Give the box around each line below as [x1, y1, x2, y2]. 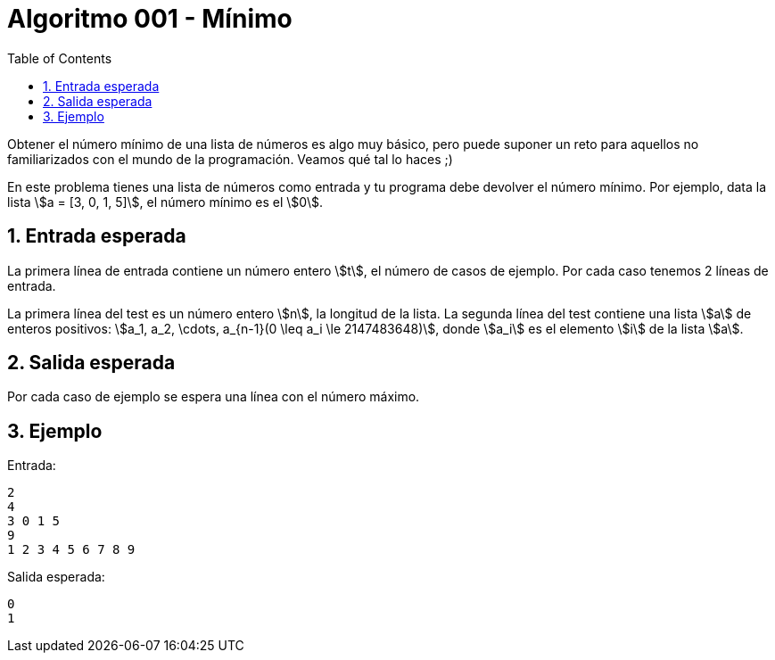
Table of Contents [7, 50, 112, 66]
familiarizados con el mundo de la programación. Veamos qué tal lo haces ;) [7, 151, 453, 167]
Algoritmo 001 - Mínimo [7, 4, 293, 34]
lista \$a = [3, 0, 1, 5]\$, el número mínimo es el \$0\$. [7, 194, 324, 210]
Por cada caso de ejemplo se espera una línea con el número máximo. [7, 389, 420, 405]
